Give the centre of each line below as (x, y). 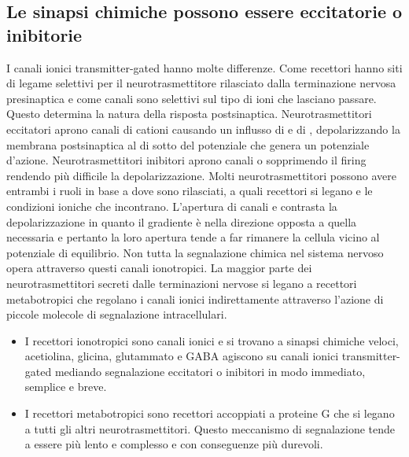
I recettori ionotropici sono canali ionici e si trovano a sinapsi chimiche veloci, (212, 340)
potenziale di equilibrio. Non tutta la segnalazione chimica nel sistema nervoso (195, 252)
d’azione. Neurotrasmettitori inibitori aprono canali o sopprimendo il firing (186, 160)
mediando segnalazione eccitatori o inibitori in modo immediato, (210, 371)
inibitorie (44, 34)
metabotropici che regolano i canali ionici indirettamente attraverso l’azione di (195, 299)
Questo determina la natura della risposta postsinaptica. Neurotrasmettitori (189, 114)
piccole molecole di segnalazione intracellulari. (117, 314)
